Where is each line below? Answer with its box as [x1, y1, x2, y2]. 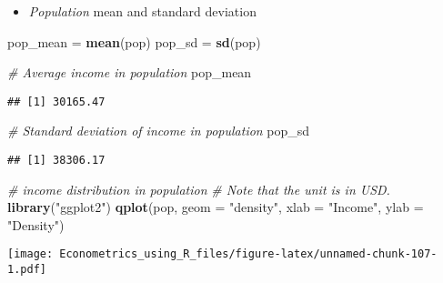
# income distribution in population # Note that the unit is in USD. [7, 179, 390, 198]
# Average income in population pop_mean [7, 63, 252, 82]
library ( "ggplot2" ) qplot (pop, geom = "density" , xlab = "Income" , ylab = [7, 197, 424, 217]
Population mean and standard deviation [28, 2, 257, 20]
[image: [7, 248, 54, 261]
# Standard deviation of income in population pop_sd [7, 121, 310, 140]
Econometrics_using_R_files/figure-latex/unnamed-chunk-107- [59, 248, 438, 261]
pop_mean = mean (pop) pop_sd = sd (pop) [7, 32, 261, 51]
